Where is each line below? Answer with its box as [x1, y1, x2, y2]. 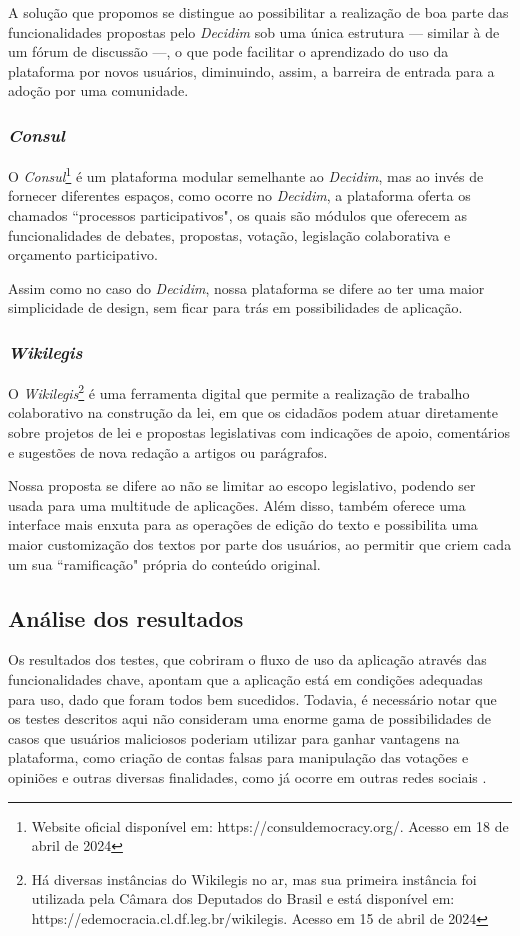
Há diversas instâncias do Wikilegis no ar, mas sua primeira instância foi [31, 868, 477, 889]
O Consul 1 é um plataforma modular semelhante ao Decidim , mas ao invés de [8, 163, 484, 186]
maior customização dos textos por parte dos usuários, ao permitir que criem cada [8, 534, 512, 555]
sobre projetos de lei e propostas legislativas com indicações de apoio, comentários [8, 422, 510, 443]
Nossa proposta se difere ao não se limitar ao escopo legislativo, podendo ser [8, 475, 476, 496]
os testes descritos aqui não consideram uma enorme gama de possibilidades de [8, 708, 491, 729]
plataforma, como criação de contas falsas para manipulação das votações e [8, 747, 469, 768]
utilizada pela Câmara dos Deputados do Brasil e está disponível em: [31, 888, 455, 909]
